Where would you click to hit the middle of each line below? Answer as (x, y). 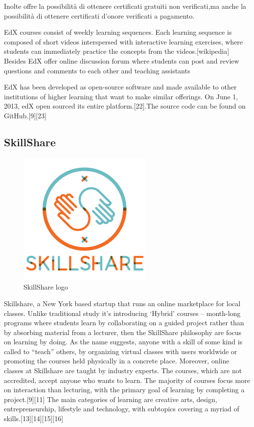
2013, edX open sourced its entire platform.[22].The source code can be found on (125, 106)
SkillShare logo (46, 287)
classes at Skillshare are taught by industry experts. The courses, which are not (123, 371)
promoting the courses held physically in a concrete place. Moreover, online (117, 361)
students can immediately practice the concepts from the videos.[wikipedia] (117, 51)
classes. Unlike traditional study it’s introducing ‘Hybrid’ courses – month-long (122, 313)
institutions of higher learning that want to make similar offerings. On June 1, (121, 96)
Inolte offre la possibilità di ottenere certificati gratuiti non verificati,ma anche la (125, 6)
